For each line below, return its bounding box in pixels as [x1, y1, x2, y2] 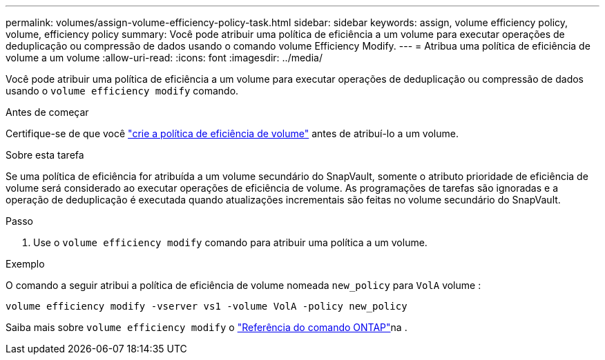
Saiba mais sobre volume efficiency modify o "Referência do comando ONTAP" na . [6, 321, 407, 333]
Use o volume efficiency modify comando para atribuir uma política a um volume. [33, 237, 428, 248]
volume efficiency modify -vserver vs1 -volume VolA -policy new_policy [6, 301, 407, 312]
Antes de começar [6, 106, 89, 118]
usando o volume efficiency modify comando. [6, 85, 239, 97]
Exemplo [6, 258, 45, 270]
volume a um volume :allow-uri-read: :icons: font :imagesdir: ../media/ [6, 52, 323, 63]
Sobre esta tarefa [6, 149, 84, 161]
